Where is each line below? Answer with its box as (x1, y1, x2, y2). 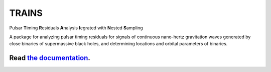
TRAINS (9, 7, 43, 18)
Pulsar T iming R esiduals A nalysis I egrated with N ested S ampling (9, 25, 143, 31)
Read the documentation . (9, 54, 90, 62)
